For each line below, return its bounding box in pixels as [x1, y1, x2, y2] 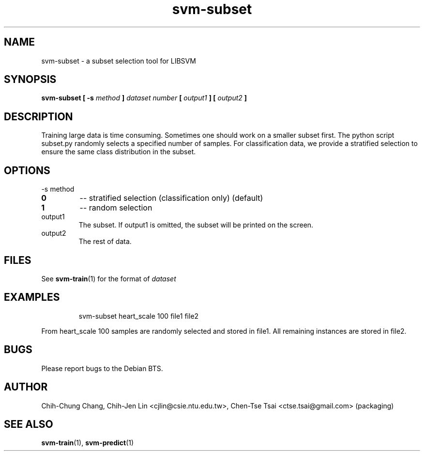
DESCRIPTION [4, 110, 73, 123]
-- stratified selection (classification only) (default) [79, 193, 263, 203]
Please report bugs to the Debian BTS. [41, 364, 163, 373]
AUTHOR [4, 381, 48, 393]
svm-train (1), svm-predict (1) [41, 439, 134, 447]
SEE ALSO [4, 418, 53, 430]
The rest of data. [78, 237, 132, 246]
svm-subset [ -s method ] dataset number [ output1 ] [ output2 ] [41, 94, 247, 102]
